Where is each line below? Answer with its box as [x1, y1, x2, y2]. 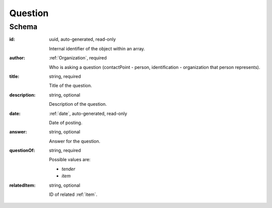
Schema [9, 22, 38, 31]
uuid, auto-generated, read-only [49, 36, 116, 42]
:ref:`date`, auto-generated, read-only [49, 110, 127, 116]
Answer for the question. [49, 138, 101, 144]
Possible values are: [49, 157, 91, 163]
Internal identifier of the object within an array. [49, 45, 146, 51]
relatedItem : [9, 182, 36, 188]
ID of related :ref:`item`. [49, 191, 98, 197]
